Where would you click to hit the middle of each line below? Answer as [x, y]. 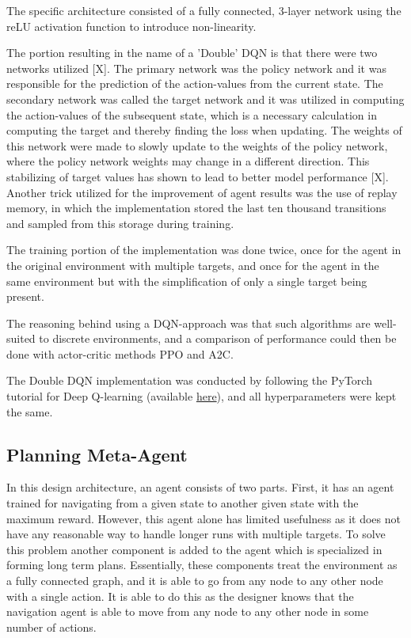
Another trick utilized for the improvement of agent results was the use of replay [202, 192]
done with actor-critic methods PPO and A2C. [120, 353]
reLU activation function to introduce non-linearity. [131, 26]
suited [21, 338]
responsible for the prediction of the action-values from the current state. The [195, 84]
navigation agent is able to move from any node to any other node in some [188, 611]
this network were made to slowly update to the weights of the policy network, [197, 145]
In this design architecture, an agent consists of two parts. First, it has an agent [200, 487]
